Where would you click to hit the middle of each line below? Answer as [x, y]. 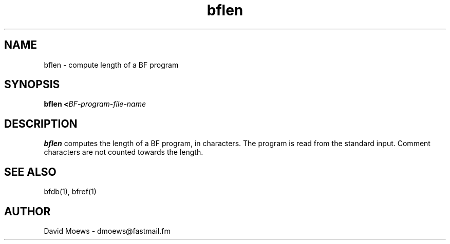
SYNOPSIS [32, 85]
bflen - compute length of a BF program [111, 65]
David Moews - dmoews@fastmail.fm [107, 231]
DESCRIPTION [41, 124]
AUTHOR [27, 211]
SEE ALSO [30, 172]
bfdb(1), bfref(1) [70, 192]
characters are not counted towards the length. [124, 152]
